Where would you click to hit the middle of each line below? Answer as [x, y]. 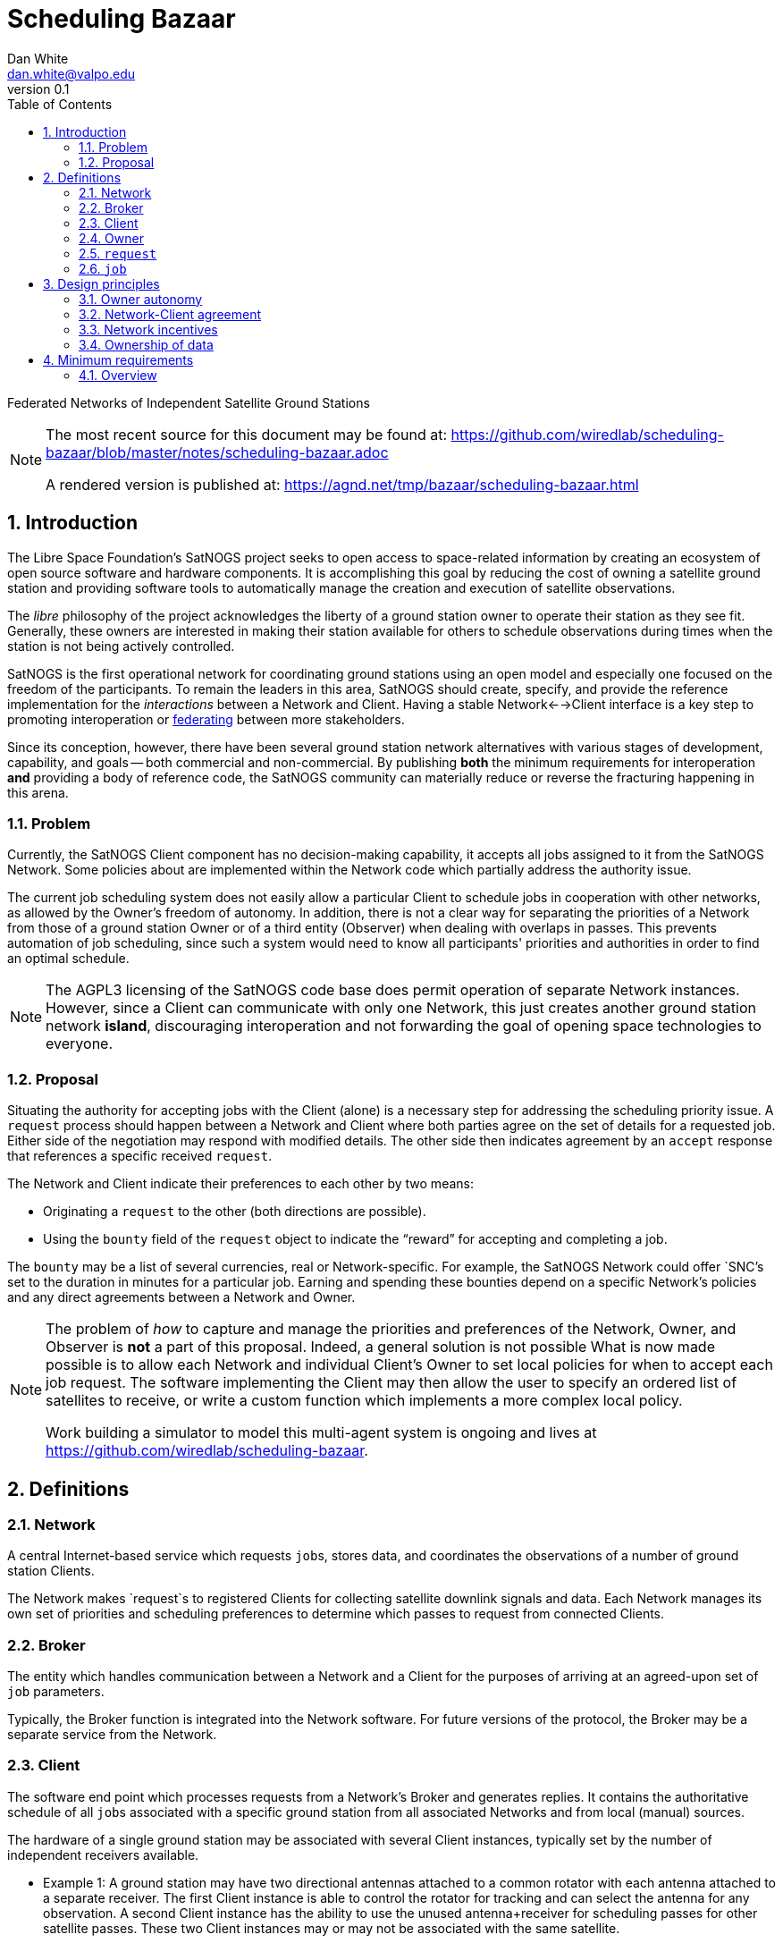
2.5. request [118, 253]
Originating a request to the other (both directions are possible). [235, 1212]
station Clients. [51, 1571]
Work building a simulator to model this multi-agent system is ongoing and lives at [321, 1433]
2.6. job [103, 268]
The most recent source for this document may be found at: [247, 434]
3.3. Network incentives [148, 329]
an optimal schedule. [68, 959]
